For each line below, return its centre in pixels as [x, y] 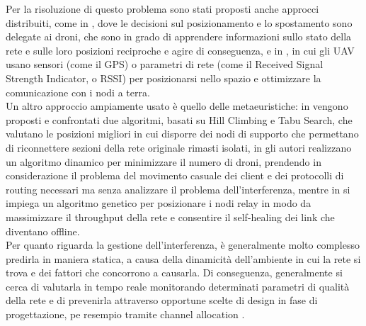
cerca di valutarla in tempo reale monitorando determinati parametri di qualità [178, 286]
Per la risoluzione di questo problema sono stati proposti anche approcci [162, 9]
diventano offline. [43, 231]
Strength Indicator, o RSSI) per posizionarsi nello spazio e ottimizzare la [164, 78]
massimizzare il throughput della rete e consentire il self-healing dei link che [170, 217]
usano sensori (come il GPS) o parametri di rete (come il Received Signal [165, 64]
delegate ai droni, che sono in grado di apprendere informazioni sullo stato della [179, 36]
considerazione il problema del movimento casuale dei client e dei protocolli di [175, 175]
